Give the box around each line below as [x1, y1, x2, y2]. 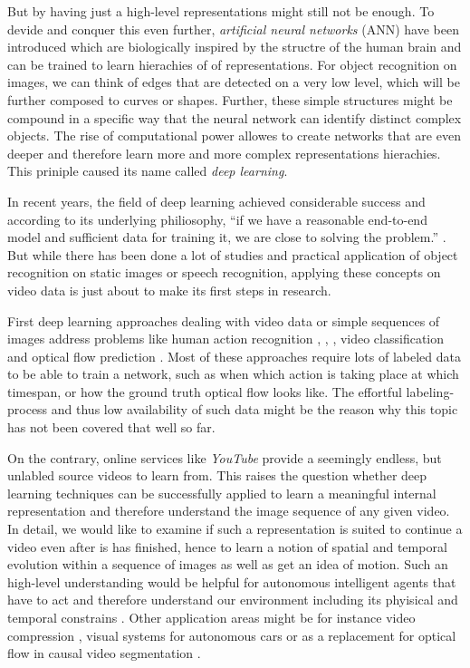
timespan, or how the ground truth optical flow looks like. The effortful [7, 382, 402, 401]
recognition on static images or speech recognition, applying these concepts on [7, 263, 441, 282]
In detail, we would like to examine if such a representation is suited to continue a [7, 519, 463, 538]
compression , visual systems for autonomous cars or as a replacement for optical [7, 625, 456, 644]
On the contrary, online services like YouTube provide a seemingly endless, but [7, 448, 442, 467]
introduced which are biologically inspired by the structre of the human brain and [7, 37, 462, 56]
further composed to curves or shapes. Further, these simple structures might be [7, 90, 453, 109]
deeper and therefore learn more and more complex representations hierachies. [7, 143, 441, 162]
